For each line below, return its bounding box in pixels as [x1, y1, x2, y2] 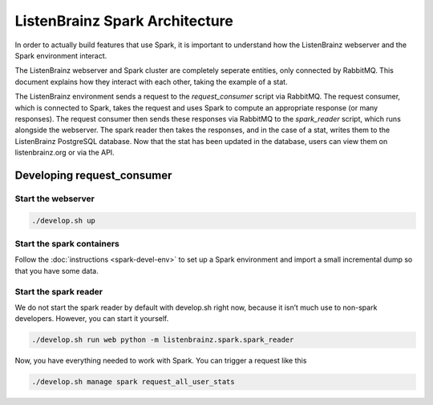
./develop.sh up [31, 216, 96, 225]
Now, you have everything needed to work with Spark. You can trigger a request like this [14, 356, 307, 366]
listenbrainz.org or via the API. [14, 148, 115, 158]
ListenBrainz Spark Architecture [14, 12, 234, 30]
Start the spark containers [14, 238, 119, 249]
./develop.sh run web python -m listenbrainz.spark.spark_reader [31, 335, 294, 344]
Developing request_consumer [14, 168, 172, 182]
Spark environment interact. [14, 50, 107, 60]
